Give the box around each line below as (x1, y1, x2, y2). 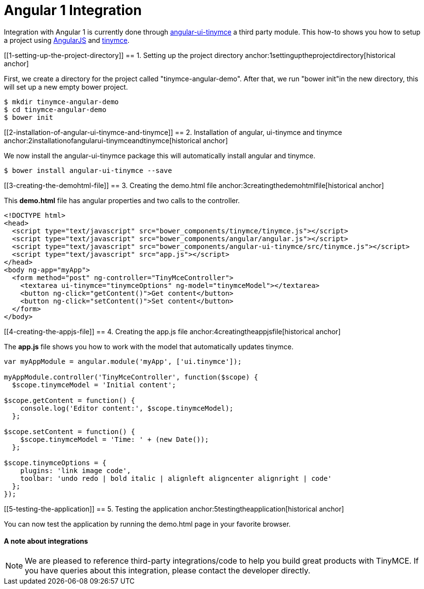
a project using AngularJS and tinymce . (4, 36, 130, 44)
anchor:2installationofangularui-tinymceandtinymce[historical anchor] (4, 136, 228, 145)
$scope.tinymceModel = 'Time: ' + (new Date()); (20, 435, 209, 443)
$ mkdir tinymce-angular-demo (4, 97, 119, 106)
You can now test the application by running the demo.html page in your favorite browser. (4, 519, 291, 528)
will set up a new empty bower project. (4, 82, 128, 91)
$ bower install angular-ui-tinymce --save (4, 166, 172, 174)
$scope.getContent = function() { (4, 396, 135, 404)
